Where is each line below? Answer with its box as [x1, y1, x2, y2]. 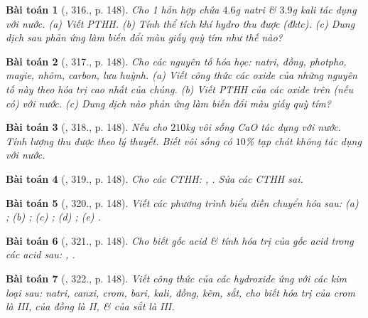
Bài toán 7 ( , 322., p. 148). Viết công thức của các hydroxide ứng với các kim [6, 270, 347, 285]
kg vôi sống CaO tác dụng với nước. [185, 120, 341, 134]
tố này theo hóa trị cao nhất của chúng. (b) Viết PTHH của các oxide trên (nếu [6, 81, 353, 96]
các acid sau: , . [6, 247, 75, 262]
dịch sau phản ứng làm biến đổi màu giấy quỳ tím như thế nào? [6, 30, 283, 45]
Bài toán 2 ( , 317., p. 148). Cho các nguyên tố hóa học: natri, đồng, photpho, [6, 53, 347, 68]
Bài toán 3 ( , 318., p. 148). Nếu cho [6, 120, 168, 134]
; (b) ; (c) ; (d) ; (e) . [6, 209, 101, 224]
